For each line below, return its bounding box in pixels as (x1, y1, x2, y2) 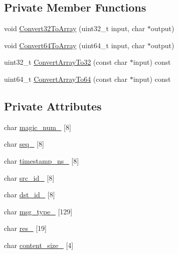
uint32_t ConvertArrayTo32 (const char (4, 57, 128, 67)
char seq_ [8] (4, 139, 44, 149)
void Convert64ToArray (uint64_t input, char (4, 40, 145, 50)
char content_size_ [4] (4, 239, 74, 250)
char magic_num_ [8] (4, 121, 71, 132)
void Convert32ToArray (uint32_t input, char (4, 23, 145, 34)
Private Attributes (4, 98, 102, 113)
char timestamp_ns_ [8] (4, 155, 79, 166)
